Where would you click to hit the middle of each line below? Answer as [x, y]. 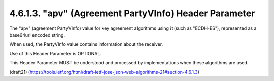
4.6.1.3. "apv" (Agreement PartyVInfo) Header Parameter [132, 13]
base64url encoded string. [37, 35]
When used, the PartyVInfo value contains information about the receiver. [86, 44]
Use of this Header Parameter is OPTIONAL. [55, 53]
